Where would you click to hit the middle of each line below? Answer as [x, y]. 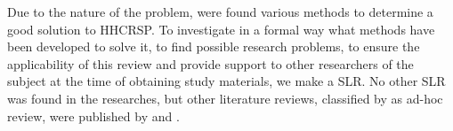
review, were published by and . [93, 116]
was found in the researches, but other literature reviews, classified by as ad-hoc [225, 98]
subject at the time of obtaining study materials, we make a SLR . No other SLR [226, 81]
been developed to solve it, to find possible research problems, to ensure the [214, 46]
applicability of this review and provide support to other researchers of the [210, 63]
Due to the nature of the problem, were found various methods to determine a [220, 12]
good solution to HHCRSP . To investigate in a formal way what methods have [221, 29]
